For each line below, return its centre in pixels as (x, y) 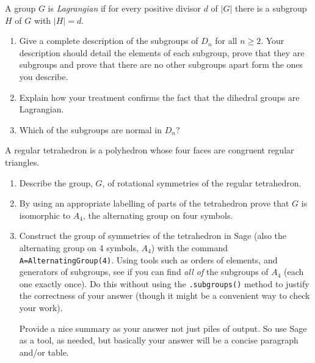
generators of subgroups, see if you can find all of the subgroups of (144, 272)
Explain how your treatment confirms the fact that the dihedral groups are (159, 97)
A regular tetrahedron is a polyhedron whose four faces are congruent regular (150, 150)
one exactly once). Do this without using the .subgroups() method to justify (164, 283)
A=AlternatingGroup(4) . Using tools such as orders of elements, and (148, 259)
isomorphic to (45, 215)
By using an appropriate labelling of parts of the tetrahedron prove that (154, 203)
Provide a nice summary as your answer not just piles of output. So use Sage (163, 328)
